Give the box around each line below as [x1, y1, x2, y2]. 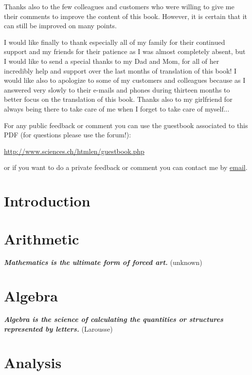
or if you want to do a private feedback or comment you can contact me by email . [4, 162, 248, 172]
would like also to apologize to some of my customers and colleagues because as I [4, 75, 246, 85]
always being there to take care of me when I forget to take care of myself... [4, 103, 230, 113]
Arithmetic [4, 229, 79, 249]
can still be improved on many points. [4, 20, 117, 31]
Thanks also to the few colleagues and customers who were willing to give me [4, 1, 234, 11]
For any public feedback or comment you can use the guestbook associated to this [4, 120, 248, 130]
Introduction [4, 191, 90, 211]
